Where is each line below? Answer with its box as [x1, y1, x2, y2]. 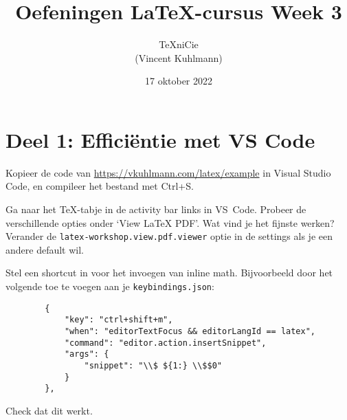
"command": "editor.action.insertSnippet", [64, 338, 267, 348]
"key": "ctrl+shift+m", [64, 315, 173, 325]
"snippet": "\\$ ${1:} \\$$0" [84, 361, 222, 371]
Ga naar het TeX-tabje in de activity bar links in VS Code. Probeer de [5, 202, 306, 217]
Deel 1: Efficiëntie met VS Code [5, 125, 315, 153]
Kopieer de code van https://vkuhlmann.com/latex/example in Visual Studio [5, 165, 331, 179]
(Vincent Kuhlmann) [135, 50, 223, 65]
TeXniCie [159, 37, 199, 52]
